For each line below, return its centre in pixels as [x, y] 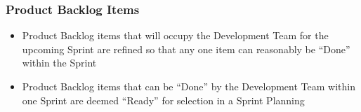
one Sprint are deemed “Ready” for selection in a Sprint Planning [163, 100]
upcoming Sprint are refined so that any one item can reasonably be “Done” [186, 49]
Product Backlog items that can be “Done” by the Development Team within [189, 86]
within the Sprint [59, 63]
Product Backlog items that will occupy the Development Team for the [175, 35]
